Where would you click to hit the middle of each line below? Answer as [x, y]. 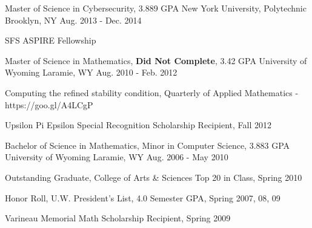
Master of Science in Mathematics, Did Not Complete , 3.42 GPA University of [156, 60]
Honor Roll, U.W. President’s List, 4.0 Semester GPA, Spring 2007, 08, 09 [143, 197]
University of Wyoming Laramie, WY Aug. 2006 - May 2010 [117, 157]
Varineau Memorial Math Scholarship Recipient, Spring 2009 [118, 218]
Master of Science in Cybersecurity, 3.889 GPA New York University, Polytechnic [156, 8]
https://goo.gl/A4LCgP [49, 104]
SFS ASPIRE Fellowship [51, 40]
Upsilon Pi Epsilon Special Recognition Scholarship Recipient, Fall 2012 [138, 125]
